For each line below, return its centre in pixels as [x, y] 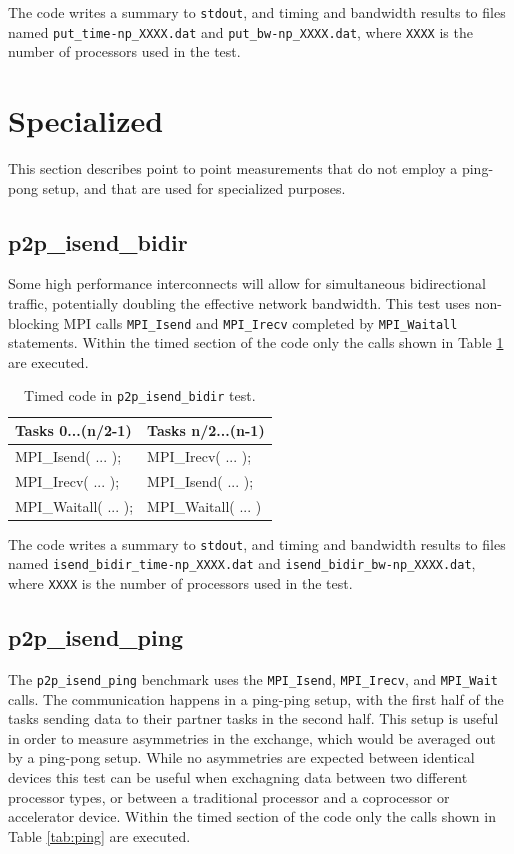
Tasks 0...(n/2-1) [73, 430]
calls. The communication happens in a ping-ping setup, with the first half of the [256, 698]
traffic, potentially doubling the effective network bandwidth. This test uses [239, 303]
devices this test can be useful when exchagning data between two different [238, 776]
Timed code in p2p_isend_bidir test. [140, 395]
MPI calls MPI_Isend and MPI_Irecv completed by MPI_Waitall [260, 322]
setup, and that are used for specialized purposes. [194, 187]
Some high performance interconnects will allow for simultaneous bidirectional [247, 283]
